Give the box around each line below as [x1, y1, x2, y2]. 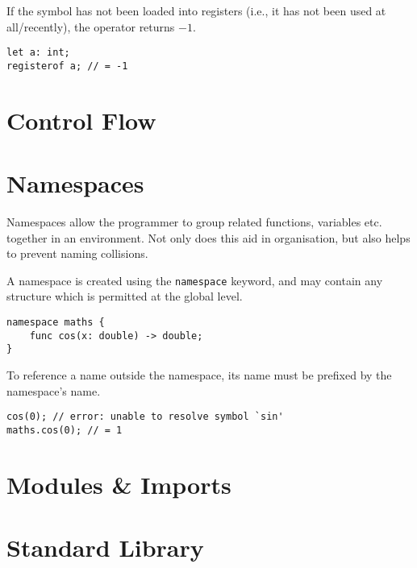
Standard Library [6, 531, 204, 564]
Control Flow [6, 103, 156, 136]
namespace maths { [6, 317, 105, 329]
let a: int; [6, 47, 70, 59]
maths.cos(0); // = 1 [6, 424, 123, 436]
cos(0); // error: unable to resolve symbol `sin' [6, 411, 284, 423]
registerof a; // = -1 [6, 60, 128, 72]
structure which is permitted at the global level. [6, 288, 243, 305]
